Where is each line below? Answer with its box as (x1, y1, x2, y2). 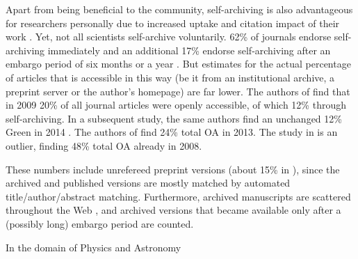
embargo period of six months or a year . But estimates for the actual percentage (6, 56, 351, 71)
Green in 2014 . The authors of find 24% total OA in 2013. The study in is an (6, 125, 338, 139)
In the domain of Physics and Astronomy (6, 240, 181, 254)
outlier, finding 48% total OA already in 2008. (6, 138, 202, 152)
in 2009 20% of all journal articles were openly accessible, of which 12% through (6, 97, 346, 112)
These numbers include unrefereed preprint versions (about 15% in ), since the (6, 162, 340, 176)
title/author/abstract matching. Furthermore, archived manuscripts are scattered (6, 189, 351, 203)
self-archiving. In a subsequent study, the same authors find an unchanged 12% (6, 111, 342, 125)
